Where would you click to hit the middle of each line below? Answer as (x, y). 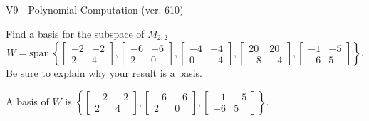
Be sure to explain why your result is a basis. (104, 73)
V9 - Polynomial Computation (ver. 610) (95, 9)
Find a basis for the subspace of (75, 33)
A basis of (27, 101)
